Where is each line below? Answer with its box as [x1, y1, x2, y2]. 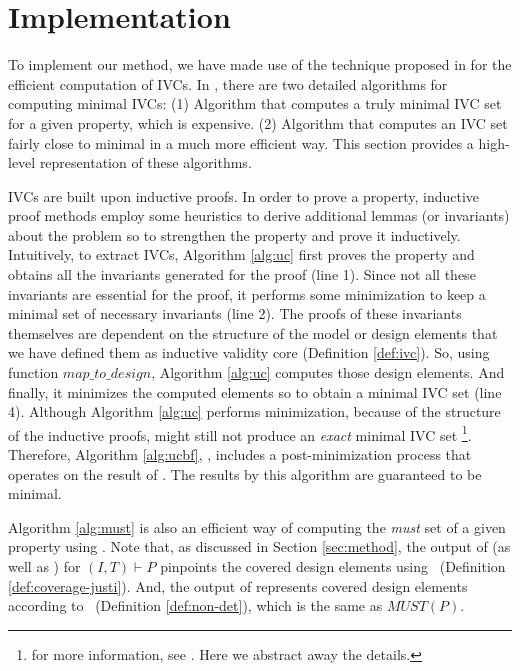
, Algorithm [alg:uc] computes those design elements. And [151, 362, 505, 383]
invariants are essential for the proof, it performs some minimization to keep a [8, 283, 486, 304]
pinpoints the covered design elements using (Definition [160, 556, 506, 577]
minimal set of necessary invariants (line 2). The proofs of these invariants [8, 303, 462, 324]
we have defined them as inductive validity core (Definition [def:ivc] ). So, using [8, 342, 490, 363]
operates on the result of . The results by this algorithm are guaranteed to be [8, 463, 482, 484]
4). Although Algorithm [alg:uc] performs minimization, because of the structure [8, 401, 501, 422]
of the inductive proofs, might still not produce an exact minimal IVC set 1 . [8, 421, 472, 445]
